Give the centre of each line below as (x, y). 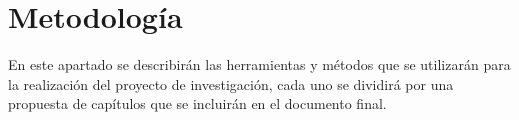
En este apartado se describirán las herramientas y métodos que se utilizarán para (259, 64)
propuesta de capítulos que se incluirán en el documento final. (197, 103)
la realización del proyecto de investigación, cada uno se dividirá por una (231, 83)
